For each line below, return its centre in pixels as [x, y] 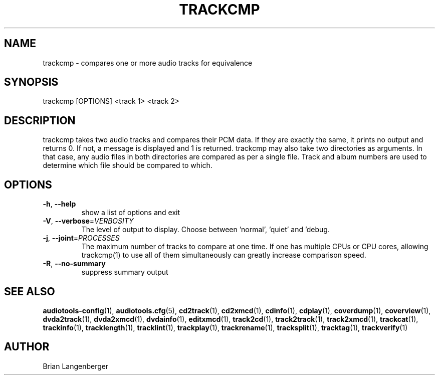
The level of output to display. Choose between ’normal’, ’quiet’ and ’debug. [205, 230]
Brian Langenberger [76, 366]
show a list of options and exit [131, 213]
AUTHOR [27, 347]
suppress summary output [125, 272]
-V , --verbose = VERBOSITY [88, 221]
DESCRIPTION [40, 120]
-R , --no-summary [74, 264]
